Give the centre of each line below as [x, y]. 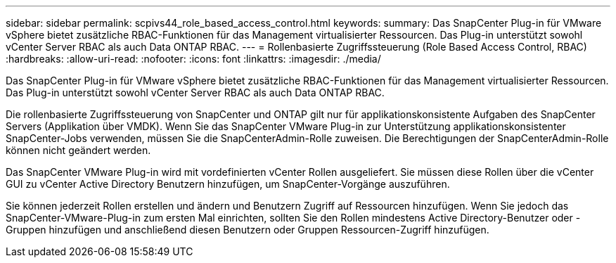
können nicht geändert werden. [78, 150]
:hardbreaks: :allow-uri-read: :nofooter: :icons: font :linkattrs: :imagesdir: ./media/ [193, 59]
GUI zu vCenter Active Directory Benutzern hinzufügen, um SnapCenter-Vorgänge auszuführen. [228, 184]
